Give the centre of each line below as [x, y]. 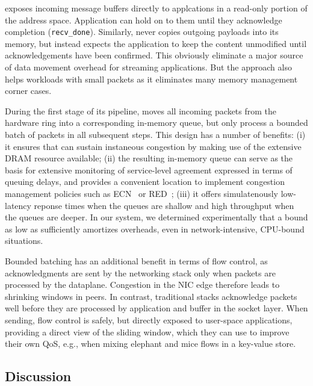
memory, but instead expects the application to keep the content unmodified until [156, 43]
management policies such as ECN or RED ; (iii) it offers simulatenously [141, 193]
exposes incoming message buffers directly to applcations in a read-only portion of [156, 8]
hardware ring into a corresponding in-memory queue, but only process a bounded [156, 123]
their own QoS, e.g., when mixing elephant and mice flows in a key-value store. [150, 344]
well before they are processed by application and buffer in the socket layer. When [156, 308]
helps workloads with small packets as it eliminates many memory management [151, 79]
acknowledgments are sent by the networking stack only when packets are [140, 272]
